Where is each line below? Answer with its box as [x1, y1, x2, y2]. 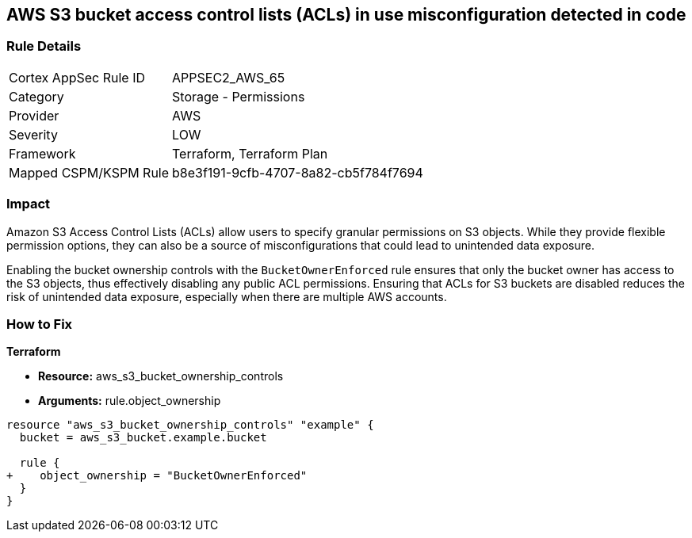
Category [9, 88, 64, 105]
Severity [9, 126, 58, 143]
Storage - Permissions [172, 88, 305, 105]
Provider [9, 107, 59, 124]
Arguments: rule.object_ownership [38, 394, 221, 408]
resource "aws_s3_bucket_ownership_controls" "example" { [6, 418, 374, 432]
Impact [6, 196, 51, 212]
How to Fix [6, 315, 73, 332]
